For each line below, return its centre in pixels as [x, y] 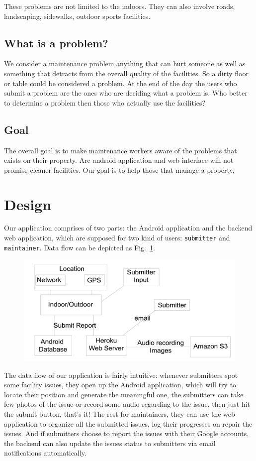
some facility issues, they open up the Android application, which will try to [120, 385]
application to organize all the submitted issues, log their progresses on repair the [128, 423]
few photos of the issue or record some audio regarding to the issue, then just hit [127, 404]
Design [28, 204]
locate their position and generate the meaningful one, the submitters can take [124, 394]
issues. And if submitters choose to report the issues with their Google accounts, [127, 433]
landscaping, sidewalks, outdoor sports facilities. [77, 16]
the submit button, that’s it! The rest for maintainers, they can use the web [120, 414]
